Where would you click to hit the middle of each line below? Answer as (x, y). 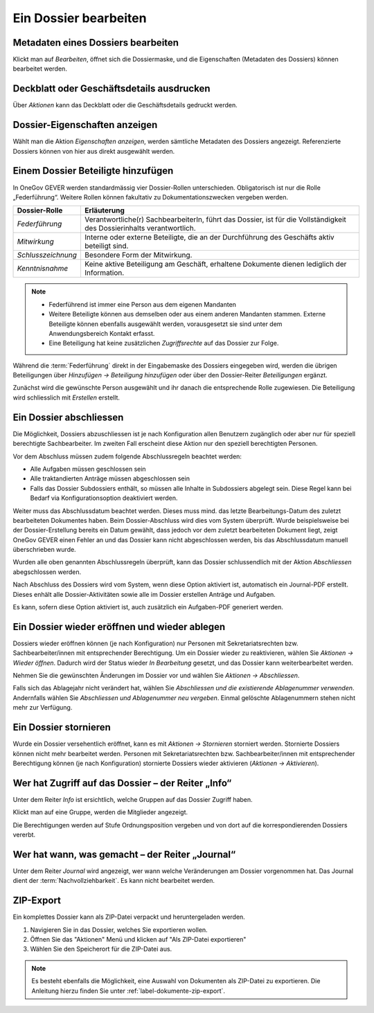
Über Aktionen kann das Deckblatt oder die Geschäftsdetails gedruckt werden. (125, 105)
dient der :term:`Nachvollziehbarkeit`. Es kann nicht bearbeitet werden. (114, 881)
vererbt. (24, 835)
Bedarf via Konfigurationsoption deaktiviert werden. (104, 498)
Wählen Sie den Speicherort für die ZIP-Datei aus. (101, 949)
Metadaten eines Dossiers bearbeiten (96, 43)
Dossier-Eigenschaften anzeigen (85, 125)
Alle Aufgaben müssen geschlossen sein (88, 469)
